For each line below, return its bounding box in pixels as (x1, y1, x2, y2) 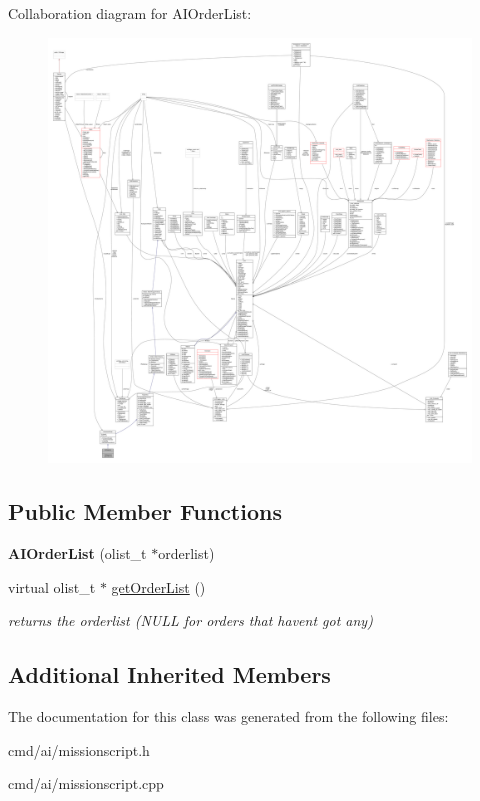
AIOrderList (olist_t (8, 543, 147, 564)
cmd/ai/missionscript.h (8, 739, 150, 760)
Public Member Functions (8, 496, 282, 527)
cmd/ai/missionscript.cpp (8, 773, 164, 794)
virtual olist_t (8, 576, 96, 597)
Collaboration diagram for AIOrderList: (8, 3, 252, 23)
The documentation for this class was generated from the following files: (8, 706, 449, 727)
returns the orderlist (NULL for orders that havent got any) (8, 610, 373, 631)
